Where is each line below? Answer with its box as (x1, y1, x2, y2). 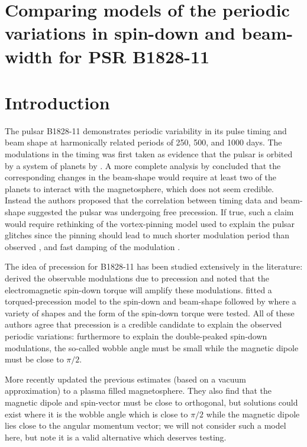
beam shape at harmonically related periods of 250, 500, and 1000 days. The (5, 136, 282, 148)
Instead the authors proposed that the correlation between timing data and (5, 194, 278, 206)
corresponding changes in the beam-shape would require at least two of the (5, 171, 276, 183)
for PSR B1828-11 (59, 44, 210, 68)
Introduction (5, 90, 110, 114)
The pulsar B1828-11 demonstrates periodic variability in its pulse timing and (5, 124, 287, 137)
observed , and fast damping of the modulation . (5, 240, 180, 252)
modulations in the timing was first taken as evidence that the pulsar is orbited (5, 148, 293, 160)
